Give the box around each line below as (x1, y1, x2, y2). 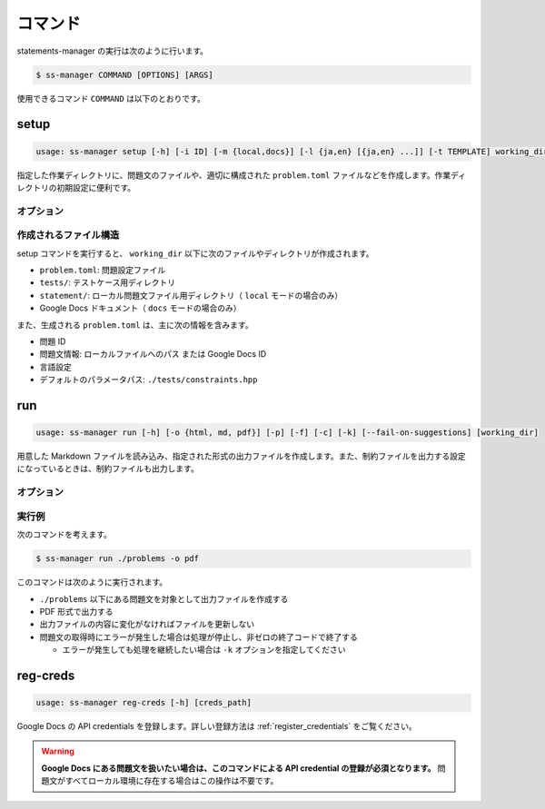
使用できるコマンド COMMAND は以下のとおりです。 (16, 93, 206, 104)
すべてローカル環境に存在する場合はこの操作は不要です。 (64, 775, 279, 786)
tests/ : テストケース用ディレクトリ (39, 277, 176, 288)
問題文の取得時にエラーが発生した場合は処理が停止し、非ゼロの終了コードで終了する (39, 631, 358, 642)
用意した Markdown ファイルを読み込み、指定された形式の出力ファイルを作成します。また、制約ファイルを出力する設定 (16, 450, 467, 462)
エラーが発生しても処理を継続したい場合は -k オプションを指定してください (62, 645, 346, 656)
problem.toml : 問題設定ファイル (39, 264, 166, 275)
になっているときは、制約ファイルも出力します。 (16, 463, 199, 474)
